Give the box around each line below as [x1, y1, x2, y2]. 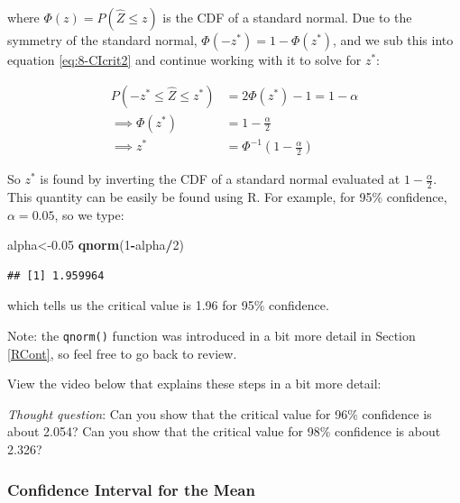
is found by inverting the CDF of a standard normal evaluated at [40, 169, 400, 188]
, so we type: [54, 205, 124, 224]
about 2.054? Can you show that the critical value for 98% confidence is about [7, 422, 441, 441]
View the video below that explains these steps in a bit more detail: [7, 374, 382, 393]
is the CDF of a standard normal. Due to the [162, 8, 412, 26]
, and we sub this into [333, 31, 454, 49]
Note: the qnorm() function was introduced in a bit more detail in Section [7, 325, 416, 344]
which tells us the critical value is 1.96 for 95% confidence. [7, 296, 329, 315]
